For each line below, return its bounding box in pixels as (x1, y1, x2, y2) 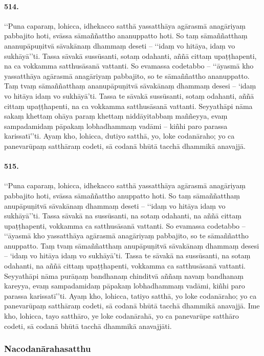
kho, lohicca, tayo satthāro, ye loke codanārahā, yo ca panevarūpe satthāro (4, 310, 239, 321)
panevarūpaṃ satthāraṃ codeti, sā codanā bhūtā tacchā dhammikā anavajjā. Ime (4, 300, 260, 311)
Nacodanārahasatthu (4, 342, 91, 355)
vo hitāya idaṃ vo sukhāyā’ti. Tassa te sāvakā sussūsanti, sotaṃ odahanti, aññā (4, 90, 254, 101)
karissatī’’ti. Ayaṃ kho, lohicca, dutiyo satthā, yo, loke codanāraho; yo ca (4, 130, 235, 141)
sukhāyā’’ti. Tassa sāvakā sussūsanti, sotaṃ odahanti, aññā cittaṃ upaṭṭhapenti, (4, 50, 257, 61)
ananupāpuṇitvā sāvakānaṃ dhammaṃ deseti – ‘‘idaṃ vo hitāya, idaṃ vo (4, 40, 235, 51)
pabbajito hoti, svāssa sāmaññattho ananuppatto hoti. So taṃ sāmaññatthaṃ (4, 30, 248, 41)
